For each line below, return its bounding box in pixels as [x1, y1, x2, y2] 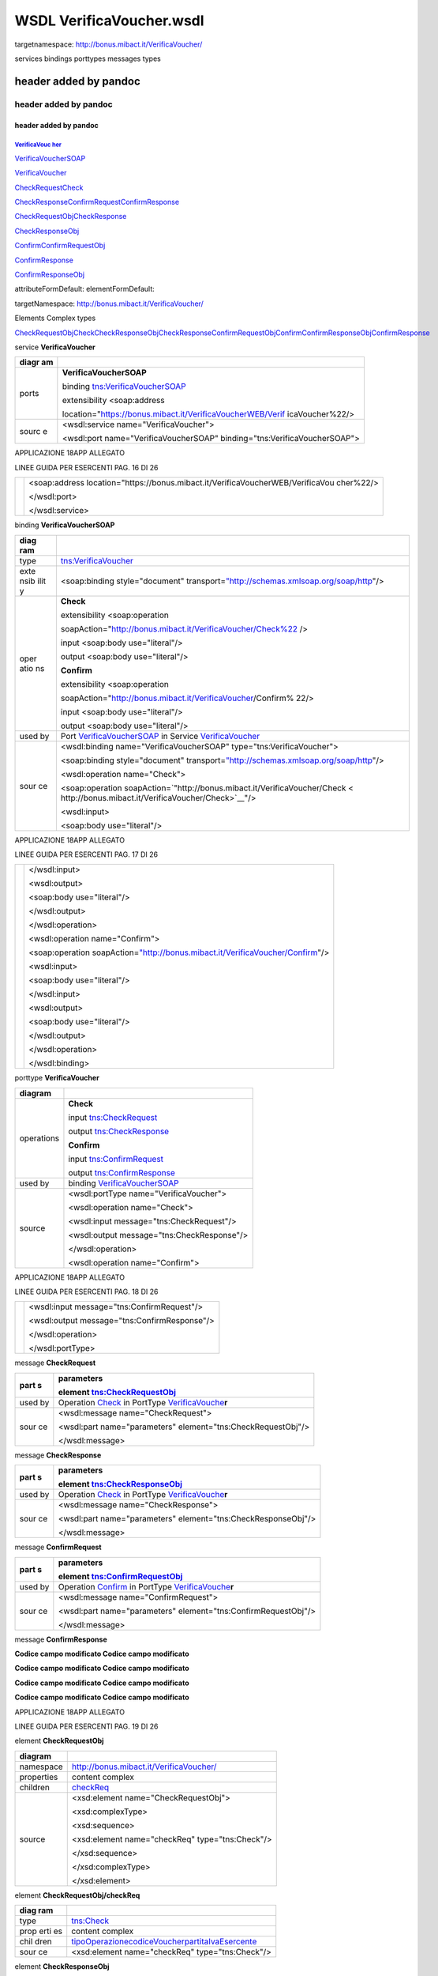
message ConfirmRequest [14, 1542, 102, 1552]
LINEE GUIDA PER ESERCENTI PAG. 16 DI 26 [14, 462, 159, 472]
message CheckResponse [14, 1450, 102, 1460]
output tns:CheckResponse [68, 1126, 170, 1137]
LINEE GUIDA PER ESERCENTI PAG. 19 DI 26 [14, 1721, 159, 1731]
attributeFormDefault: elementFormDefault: [14, 285, 155, 294]
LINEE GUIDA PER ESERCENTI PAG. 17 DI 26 [14, 850, 158, 859]
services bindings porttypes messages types [14, 54, 161, 63]
